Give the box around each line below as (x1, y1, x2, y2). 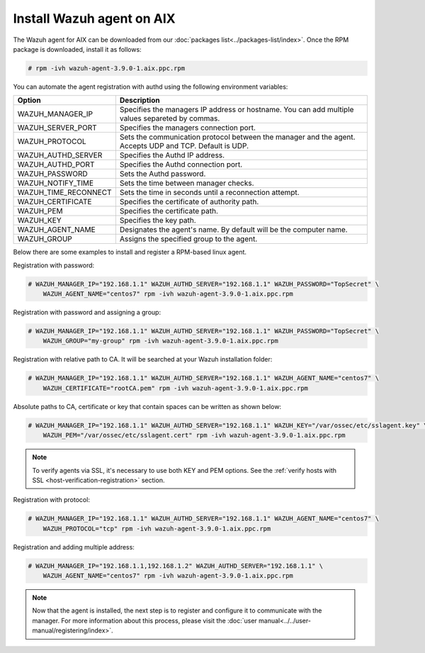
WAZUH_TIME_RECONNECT (17, 188, 112, 198)
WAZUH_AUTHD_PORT (17, 160, 95, 169)
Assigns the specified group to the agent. (119, 234, 258, 244)
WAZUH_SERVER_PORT (17, 123, 97, 133)
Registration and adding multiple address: (13, 542, 135, 551)
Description (119, 96, 160, 106)
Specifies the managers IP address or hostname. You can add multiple (119, 105, 354, 115)
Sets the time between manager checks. (119, 178, 254, 188)
